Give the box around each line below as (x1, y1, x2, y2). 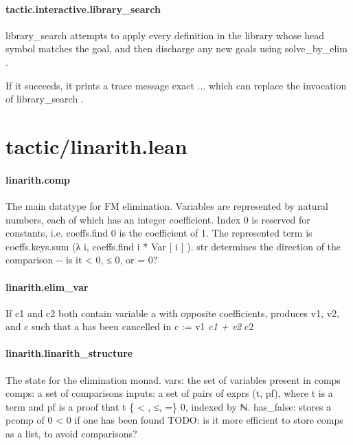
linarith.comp (5, 172, 71, 186)
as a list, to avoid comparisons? (5, 426, 137, 441)
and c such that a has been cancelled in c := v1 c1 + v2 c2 (5, 319, 254, 334)
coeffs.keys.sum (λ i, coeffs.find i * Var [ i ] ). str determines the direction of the (5, 239, 341, 253)
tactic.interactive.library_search (5, 1, 161, 16)
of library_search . (5, 91, 84, 106)
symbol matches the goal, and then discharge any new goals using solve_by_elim (5, 41, 348, 56)
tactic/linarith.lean (5, 131, 187, 160)
